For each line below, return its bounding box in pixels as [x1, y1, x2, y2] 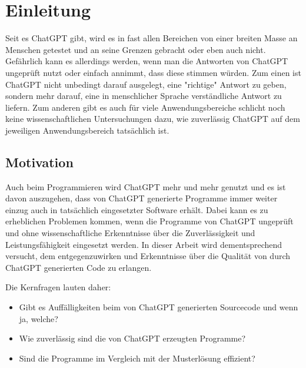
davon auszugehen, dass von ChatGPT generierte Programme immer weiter [5, 192, 278, 204]
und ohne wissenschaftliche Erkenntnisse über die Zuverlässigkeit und [5, 227, 255, 239]
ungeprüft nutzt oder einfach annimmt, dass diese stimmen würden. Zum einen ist [5, 66, 301, 78]
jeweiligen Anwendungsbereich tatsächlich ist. [5, 124, 169, 136]
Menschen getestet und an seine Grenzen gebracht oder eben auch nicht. [5, 43, 266, 55]
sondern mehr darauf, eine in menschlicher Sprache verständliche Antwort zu [5, 89, 282, 102]
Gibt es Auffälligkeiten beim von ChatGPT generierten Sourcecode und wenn [19, 301, 298, 313]
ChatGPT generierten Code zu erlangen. [5, 261, 152, 273]
